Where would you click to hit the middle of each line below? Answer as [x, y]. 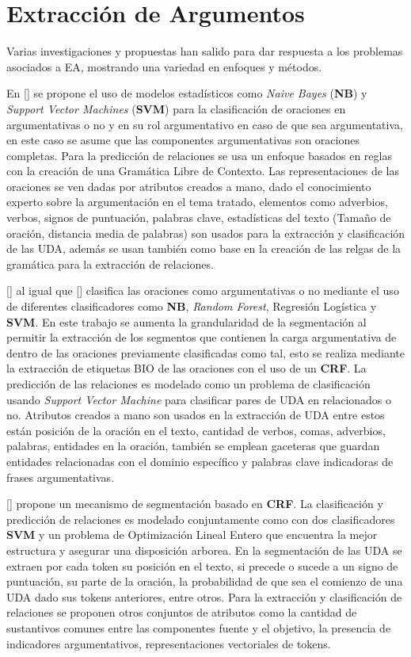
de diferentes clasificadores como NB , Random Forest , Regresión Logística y [192, 306]
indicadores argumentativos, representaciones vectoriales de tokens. [169, 643]
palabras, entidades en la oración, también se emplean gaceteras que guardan [193, 446]
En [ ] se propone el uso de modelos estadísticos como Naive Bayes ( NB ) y [187, 93]
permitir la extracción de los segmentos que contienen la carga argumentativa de [202, 337]
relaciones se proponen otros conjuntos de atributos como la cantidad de [182, 612]
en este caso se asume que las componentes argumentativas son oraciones [183, 140]
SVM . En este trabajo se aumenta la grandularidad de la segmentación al [186, 321]
